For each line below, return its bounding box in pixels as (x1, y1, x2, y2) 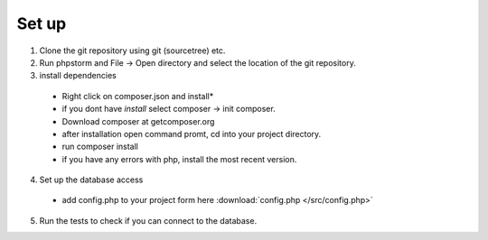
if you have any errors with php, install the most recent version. (61, 153, 297, 164)
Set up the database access (39, 174, 144, 185)
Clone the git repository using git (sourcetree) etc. (39, 45, 226, 56)
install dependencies (39, 70, 117, 81)
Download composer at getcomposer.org (61, 115, 215, 126)
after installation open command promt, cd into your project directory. (61, 128, 322, 139)
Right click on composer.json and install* (61, 90, 214, 101)
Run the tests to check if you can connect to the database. (39, 215, 258, 226)
